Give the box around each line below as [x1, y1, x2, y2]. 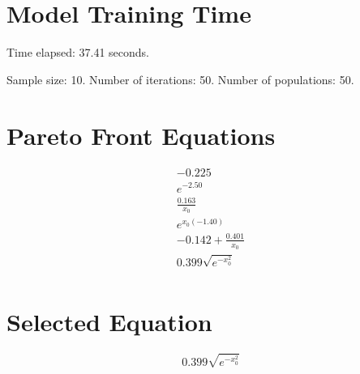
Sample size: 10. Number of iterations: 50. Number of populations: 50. [6, 70, 354, 87]
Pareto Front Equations [6, 118, 276, 151]
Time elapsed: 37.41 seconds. [6, 44, 149, 61]
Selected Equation [6, 304, 212, 338]
